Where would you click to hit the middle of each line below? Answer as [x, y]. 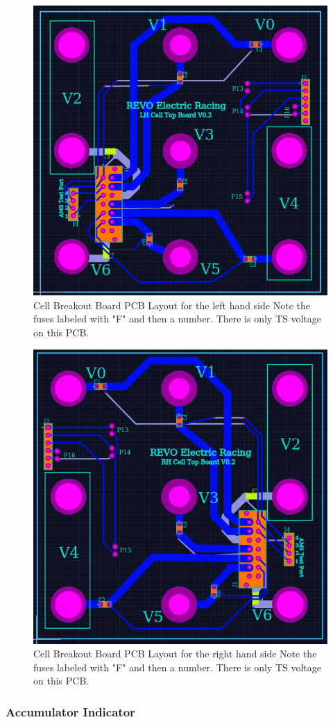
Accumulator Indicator [70, 711]
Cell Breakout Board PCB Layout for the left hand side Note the [172, 305]
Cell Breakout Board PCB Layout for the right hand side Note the [175, 654]
